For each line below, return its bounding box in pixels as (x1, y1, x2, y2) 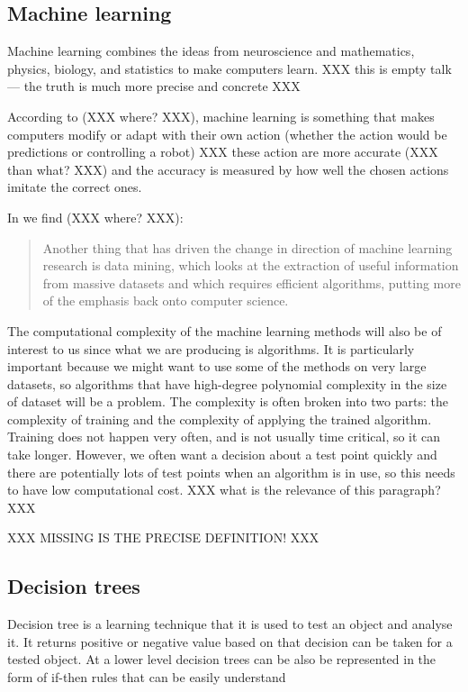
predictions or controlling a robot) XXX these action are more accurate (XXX (7, 142, 438, 161)
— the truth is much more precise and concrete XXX (7, 77, 301, 96)
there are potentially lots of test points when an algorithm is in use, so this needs (7, 462, 455, 481)
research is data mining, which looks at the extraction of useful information (42, 256, 459, 275)
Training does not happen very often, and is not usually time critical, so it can (7, 427, 441, 446)
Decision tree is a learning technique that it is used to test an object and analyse (7, 615, 453, 633)
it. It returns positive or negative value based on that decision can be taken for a (7, 632, 453, 651)
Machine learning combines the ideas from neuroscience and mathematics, (7, 41, 415, 60)
